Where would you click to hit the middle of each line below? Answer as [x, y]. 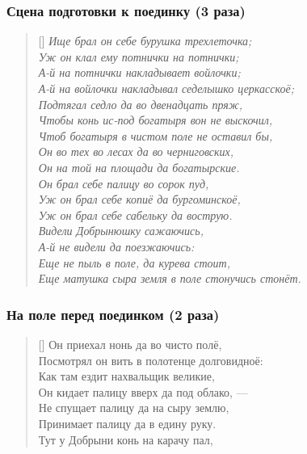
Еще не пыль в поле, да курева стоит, [134, 262]
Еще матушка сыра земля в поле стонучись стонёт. [170, 278]
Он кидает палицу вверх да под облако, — [143, 391]
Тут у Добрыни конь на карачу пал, [126, 439]
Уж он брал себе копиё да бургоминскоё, [139, 199]
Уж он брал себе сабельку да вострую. [135, 214]
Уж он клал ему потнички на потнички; [139, 56]
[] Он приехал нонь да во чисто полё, [130, 344]
